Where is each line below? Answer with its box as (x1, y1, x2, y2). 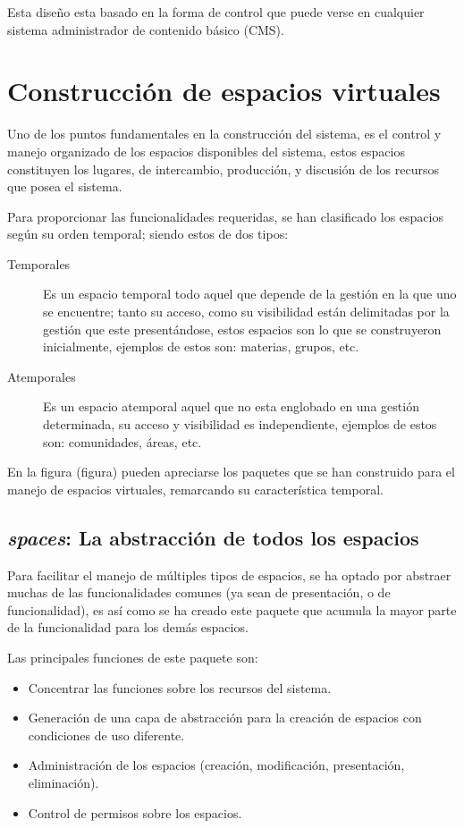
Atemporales (7, 367, 76, 385)
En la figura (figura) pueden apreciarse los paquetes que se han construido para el (7, 462, 455, 481)
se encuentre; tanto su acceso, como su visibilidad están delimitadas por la (43, 302, 450, 321)
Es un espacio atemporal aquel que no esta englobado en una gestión (43, 397, 419, 416)
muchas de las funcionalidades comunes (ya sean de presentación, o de (7, 583, 391, 602)
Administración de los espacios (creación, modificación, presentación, (28, 756, 405, 774)
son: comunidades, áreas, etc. (43, 432, 202, 451)
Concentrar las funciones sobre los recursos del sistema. (28, 678, 332, 697)
